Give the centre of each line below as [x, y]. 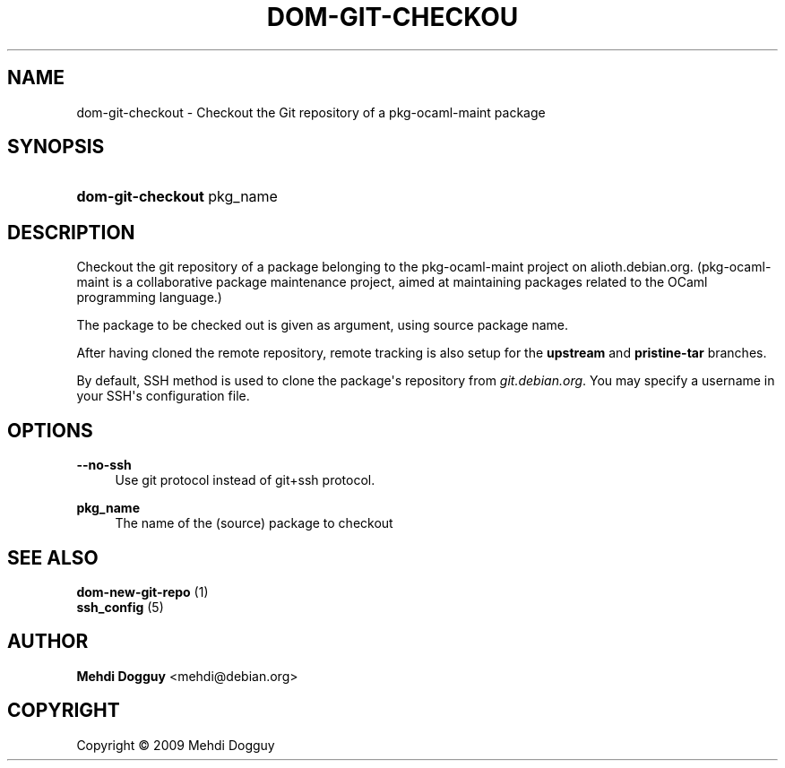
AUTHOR [48, 642]
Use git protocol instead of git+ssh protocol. [245, 480]
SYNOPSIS [56, 147]
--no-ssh [104, 465]
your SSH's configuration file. [163, 396]
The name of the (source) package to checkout [254, 523]
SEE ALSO [53, 557]
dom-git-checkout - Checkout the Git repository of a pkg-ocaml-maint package [311, 112]
